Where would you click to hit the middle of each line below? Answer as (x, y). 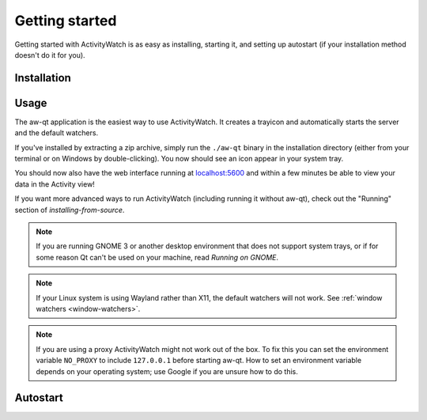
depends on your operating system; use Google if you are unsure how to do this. (167, 371)
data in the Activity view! (55, 184)
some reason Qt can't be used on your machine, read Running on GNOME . (157, 257)
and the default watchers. (57, 133)
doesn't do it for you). (50, 55)
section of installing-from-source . (70, 210)
